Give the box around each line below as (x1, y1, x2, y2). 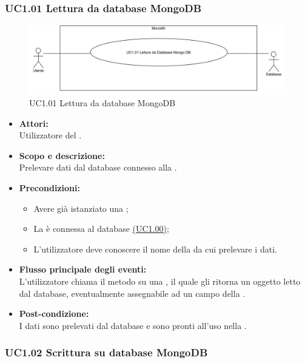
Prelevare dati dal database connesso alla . (19, 161, 177, 174)
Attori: (19, 117, 49, 129)
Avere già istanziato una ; (33, 202, 129, 214)
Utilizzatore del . (19, 129, 82, 141)
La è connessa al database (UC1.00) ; (33, 222, 169, 235)
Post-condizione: (19, 307, 89, 320)
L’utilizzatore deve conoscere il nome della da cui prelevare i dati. (33, 242, 277, 255)
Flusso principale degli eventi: (19, 263, 147, 276)
